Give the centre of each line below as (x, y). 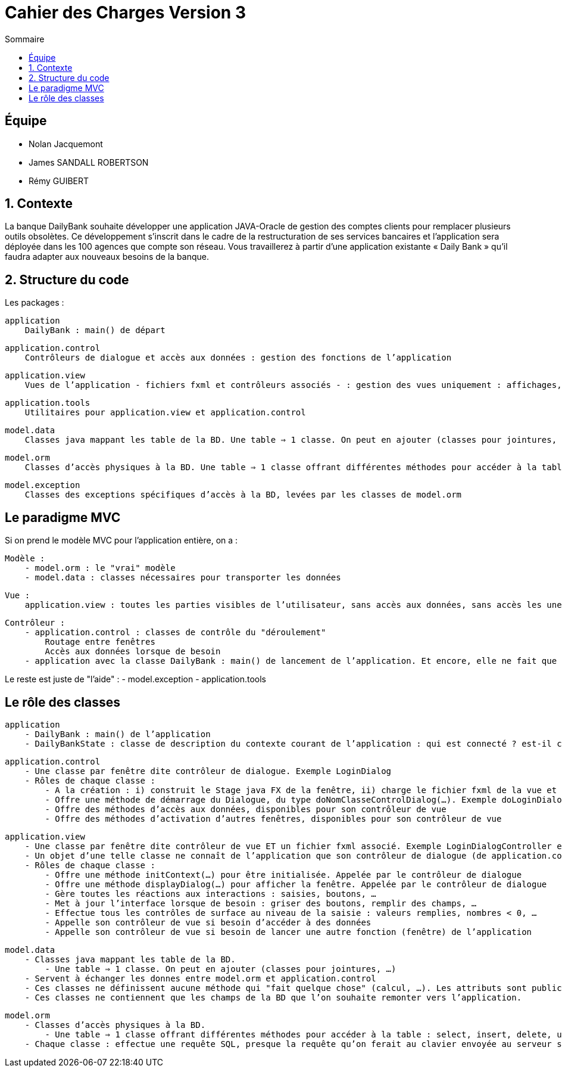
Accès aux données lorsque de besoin (133, 652)
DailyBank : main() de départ (95, 330)
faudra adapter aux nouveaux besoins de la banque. (107, 257)
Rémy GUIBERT (59, 181)
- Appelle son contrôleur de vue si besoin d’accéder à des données (208, 922)
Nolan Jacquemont (66, 144)
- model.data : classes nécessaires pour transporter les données (183, 578)
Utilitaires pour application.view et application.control (165, 413)
